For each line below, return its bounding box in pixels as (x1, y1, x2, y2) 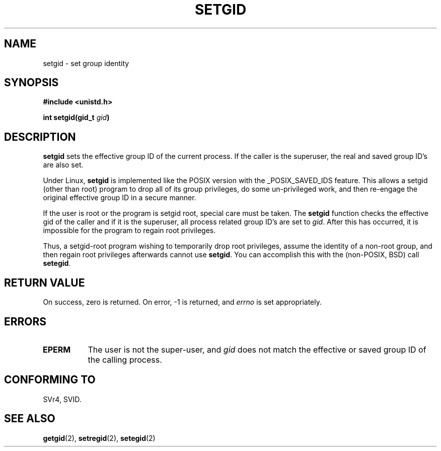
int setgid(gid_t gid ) (43, 113, 110, 122)
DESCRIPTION (4, 130, 76, 143)
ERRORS (4, 315, 47, 328)
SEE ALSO (4, 412, 55, 425)
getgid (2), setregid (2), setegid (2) (43, 433, 156, 442)
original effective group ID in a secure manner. (43, 193, 196, 202)
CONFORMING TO (4, 373, 96, 386)
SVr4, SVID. (43, 394, 82, 404)
